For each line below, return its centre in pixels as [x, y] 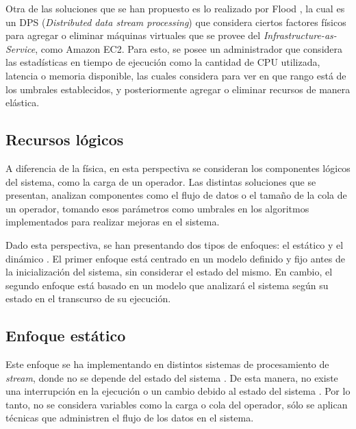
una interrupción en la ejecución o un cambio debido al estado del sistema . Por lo [178, 391]
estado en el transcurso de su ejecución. [88, 298]
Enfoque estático [66, 335]
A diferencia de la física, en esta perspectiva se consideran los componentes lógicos [178, 168]
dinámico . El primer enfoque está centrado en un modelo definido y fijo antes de [175, 258]
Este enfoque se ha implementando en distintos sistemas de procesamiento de [167, 364]
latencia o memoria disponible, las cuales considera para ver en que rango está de [176, 75]
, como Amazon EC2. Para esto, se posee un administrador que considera [189, 48]
